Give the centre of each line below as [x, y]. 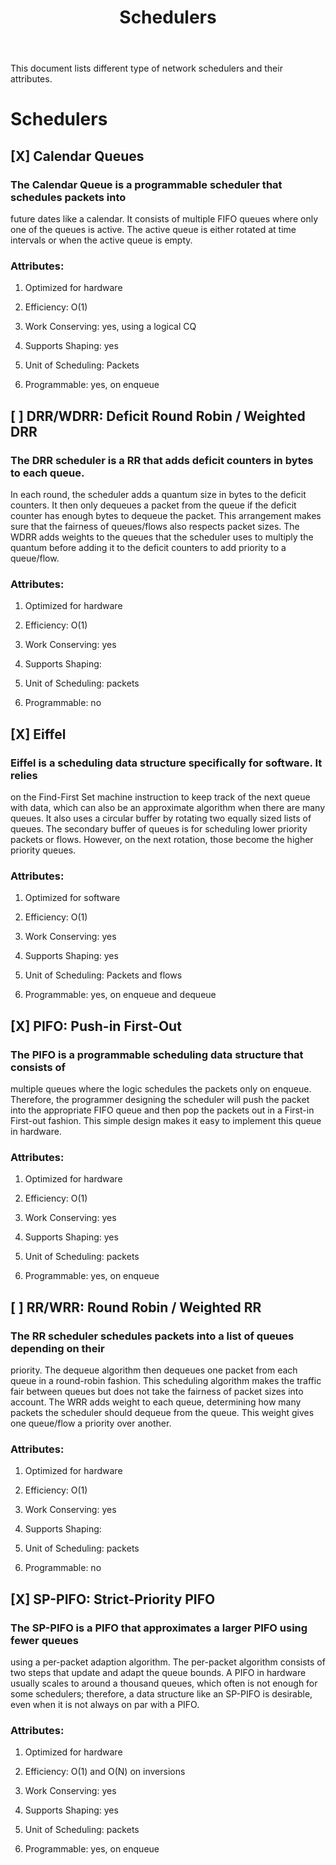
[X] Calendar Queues [77, 156]
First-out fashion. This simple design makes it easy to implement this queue [166, 1121]
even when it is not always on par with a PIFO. [105, 1704]
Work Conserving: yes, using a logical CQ [110, 327]
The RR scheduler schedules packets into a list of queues [152, 1336]
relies [24, 775]
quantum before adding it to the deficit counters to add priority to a [148, 548]
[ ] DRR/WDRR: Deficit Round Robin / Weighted [158, 416]
